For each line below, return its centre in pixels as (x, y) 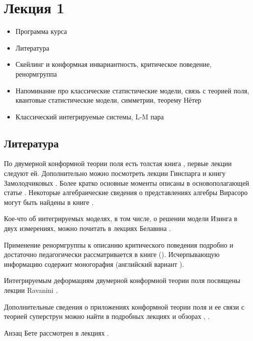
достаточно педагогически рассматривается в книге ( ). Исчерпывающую (112, 254)
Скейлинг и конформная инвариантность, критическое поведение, (114, 64)
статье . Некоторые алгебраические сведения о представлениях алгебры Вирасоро (126, 192)
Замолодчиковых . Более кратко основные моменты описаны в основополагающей (127, 183)
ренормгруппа (36, 73)
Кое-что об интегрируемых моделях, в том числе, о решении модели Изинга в (121, 218)
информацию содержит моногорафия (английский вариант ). (94, 264)
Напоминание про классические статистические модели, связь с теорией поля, (132, 90)
